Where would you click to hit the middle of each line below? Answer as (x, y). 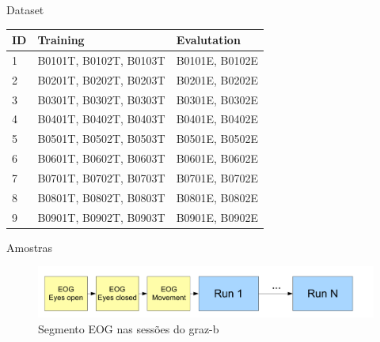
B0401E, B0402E (217, 119)
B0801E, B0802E (217, 197)
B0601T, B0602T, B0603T (101, 158)
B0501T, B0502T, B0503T (101, 139)
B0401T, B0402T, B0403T (101, 119)
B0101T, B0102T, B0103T (101, 60)
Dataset (25, 9)
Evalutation (208, 40)
